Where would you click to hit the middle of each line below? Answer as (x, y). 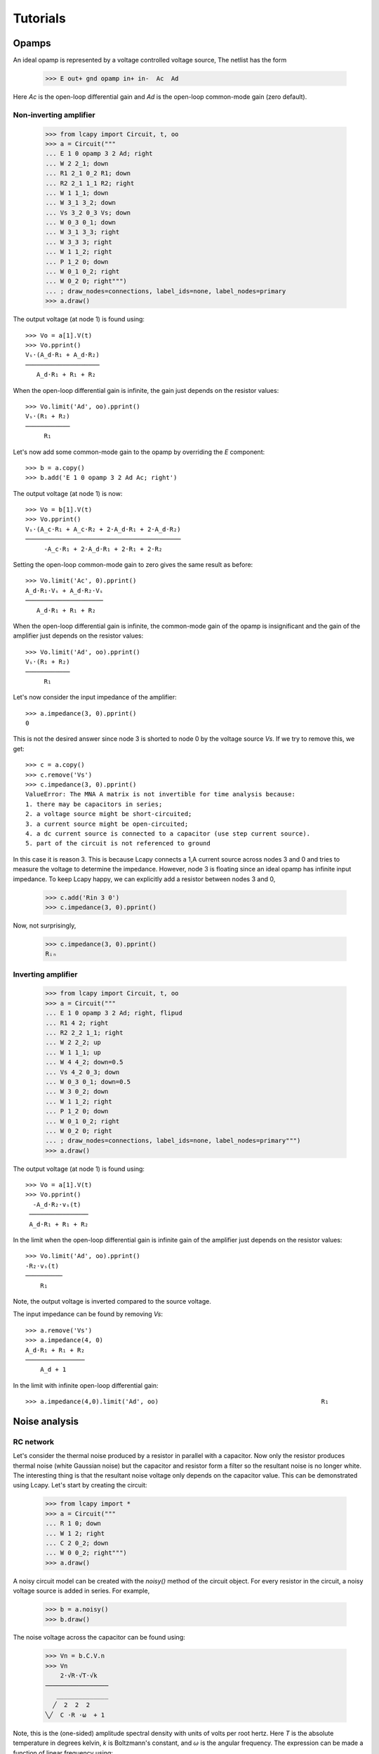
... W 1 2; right (75, 1533)
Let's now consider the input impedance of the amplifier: (95, 697)
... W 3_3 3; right (79, 242)
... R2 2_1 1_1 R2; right (90, 183)
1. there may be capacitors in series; (94, 804)
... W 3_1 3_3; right (82, 232)
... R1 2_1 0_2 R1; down (88, 173)
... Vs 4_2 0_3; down (82, 1072)
